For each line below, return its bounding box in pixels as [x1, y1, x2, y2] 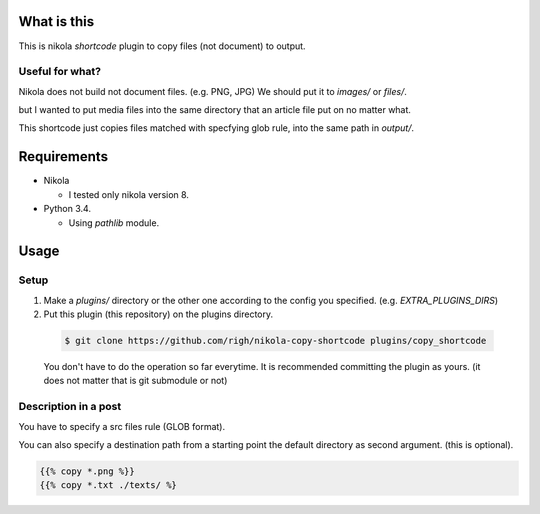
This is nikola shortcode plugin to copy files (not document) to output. [18, 40, 306, 52]
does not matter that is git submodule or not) [43, 375, 228, 387]
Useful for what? [18, 65, 102, 79]
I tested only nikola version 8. [68, 188, 190, 200]
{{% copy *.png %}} [39, 465, 135, 477]
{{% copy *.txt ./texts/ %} [39, 480, 177, 491]
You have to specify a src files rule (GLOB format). [18, 420, 225, 432]
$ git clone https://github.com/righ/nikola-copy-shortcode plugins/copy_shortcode [64, 335, 487, 347]
